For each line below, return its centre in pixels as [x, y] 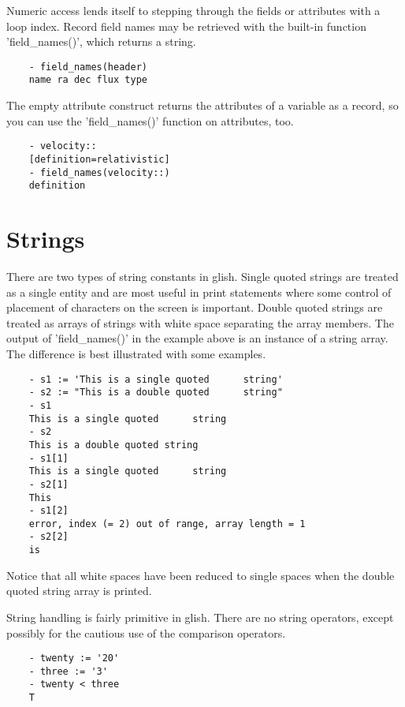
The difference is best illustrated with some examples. [136, 353]
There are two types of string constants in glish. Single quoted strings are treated [202, 277]
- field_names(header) [88, 67]
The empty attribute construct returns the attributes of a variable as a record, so [202, 105]
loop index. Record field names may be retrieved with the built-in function [186, 26]
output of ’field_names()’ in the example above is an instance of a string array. [197, 338]
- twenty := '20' [74, 658]
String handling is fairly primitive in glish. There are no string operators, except [200, 617]
